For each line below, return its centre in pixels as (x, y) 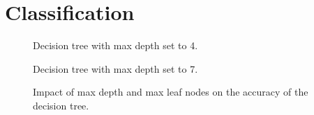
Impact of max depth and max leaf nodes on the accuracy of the (171, 92)
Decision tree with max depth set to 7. (115, 68)
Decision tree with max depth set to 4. (115, 45)
